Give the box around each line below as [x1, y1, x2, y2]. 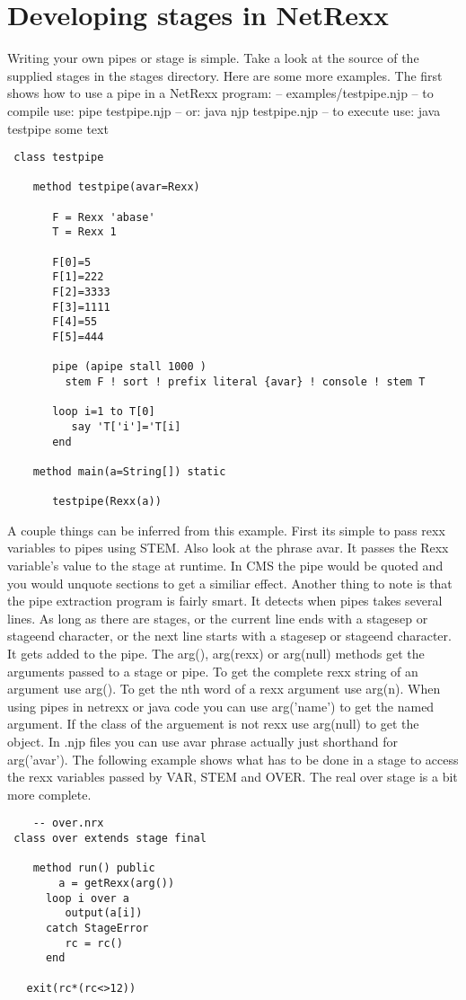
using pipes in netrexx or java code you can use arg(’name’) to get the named [7, 696, 435, 715]
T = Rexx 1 [52, 226, 117, 239]
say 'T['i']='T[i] [71, 420, 181, 433]
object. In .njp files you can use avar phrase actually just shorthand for [7, 731, 398, 750]
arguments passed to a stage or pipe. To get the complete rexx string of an [7, 661, 418, 680]
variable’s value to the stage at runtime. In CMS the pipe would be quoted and [7, 556, 444, 575]
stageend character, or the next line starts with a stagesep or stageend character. [7, 626, 452, 645]
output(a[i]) [65, 907, 143, 920]
